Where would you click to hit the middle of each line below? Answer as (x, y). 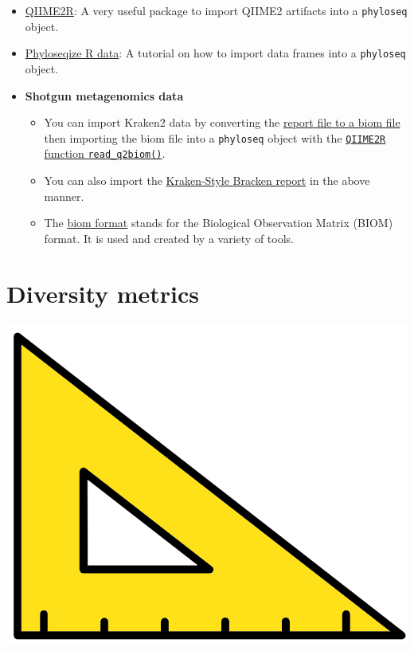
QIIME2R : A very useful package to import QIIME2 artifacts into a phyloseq (216, 10)
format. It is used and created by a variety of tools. (169, 238)
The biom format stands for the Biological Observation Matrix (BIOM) (219, 223)
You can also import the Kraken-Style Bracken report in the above (207, 180)
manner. (64, 196)
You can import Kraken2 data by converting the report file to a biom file (222, 122)
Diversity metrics (103, 293)
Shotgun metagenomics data (104, 95)
